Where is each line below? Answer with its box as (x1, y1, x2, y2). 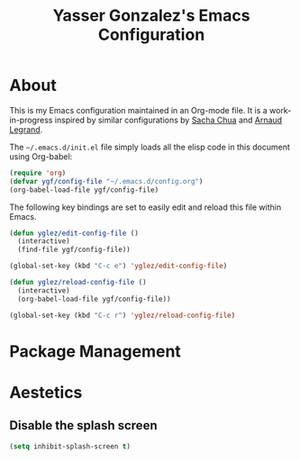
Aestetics (9, 382, 83, 402)
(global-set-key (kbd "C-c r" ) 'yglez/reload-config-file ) (9, 311, 236, 320)
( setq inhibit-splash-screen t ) (9, 442, 131, 451)
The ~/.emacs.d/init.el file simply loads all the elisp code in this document (9, 141, 290, 152)
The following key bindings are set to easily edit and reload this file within (9, 202, 282, 212)
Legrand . (9, 123, 43, 135)
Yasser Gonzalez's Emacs (52, 5, 250, 26)
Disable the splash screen (9, 418, 158, 433)
